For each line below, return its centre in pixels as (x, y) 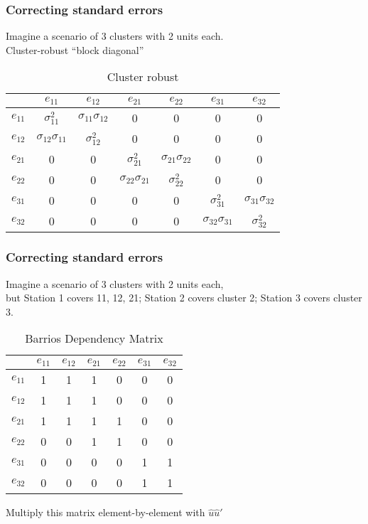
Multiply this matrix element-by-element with (105, 512)
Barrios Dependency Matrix (94, 338)
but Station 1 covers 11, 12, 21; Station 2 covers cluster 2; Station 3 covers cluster (184, 298)
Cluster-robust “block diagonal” (75, 49)
